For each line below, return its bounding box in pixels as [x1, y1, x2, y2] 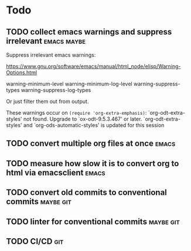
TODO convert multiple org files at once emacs [6, 139, 176, 149]
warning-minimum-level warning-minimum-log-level [6, 80, 133, 87]
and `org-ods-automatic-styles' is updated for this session [23, 122, 165, 129]
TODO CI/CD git [6, 236, 64, 246]
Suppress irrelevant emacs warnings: [6, 51, 96, 59]
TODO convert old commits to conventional [6, 188, 167, 198]
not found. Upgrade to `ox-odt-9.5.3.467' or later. [23, 115, 142, 122]
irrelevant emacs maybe [6, 36, 86, 46]
